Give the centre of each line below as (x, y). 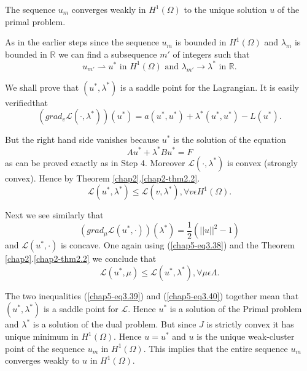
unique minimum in (42, 336)
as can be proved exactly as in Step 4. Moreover (95, 162)
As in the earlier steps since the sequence (82, 42)
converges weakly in (109, 9)
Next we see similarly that (54, 215)
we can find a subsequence (108, 54)
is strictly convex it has (250, 324)
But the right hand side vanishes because (82, 140)
